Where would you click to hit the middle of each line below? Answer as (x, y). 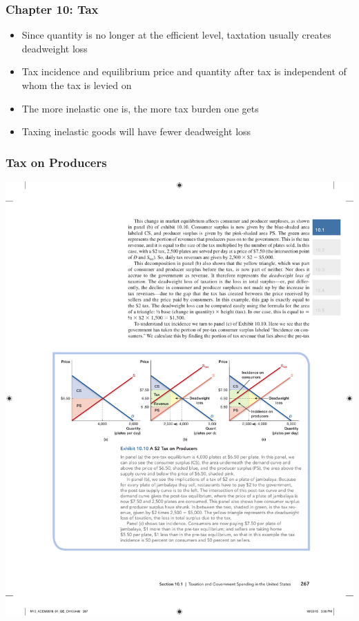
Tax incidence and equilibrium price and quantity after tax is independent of (184, 71)
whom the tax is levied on (77, 85)
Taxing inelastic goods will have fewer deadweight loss (136, 131)
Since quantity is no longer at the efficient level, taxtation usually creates (176, 35)
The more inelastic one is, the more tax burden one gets (140, 108)
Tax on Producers (56, 162)
